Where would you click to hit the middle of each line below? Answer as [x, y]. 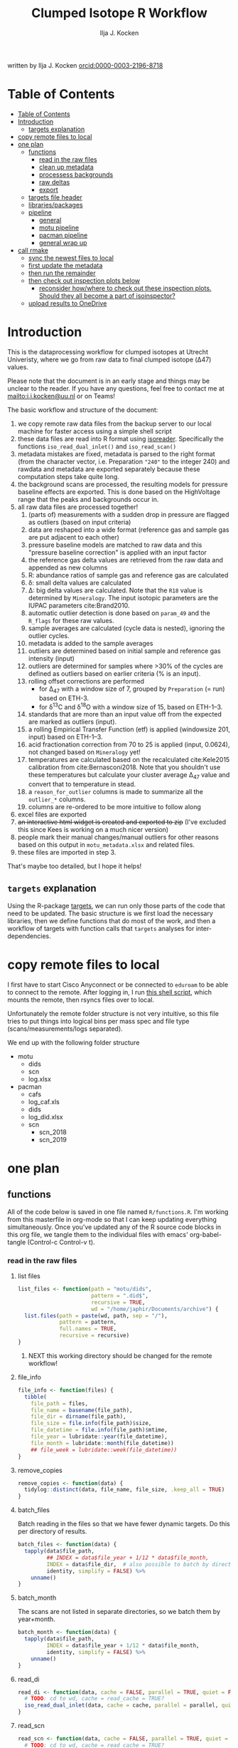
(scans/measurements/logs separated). [65, 1029]
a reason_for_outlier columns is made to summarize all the [116, 792]
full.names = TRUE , [88, 1329]
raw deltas [54, 182]
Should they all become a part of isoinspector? [107, 295]
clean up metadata [66, 167]
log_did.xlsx [45, 1116]
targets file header [55, 197]
